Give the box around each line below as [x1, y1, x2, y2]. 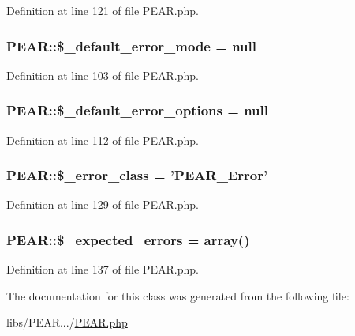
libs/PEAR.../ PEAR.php [6, 314, 128, 330]
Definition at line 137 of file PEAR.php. [6, 261, 199, 277]
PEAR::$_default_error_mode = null [6, 36, 256, 55]
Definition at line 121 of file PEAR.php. [6, 2, 199, 18]
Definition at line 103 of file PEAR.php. [6, 66, 199, 83]
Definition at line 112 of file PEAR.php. [6, 131, 199, 148]
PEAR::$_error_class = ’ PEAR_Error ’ [6, 165, 268, 185]
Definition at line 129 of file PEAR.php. [6, 196, 199, 213]
